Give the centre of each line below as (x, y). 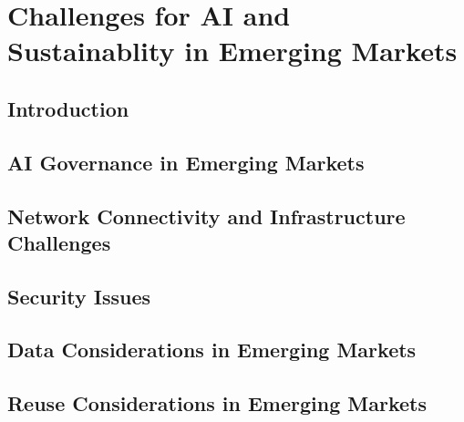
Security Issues (79, 296)
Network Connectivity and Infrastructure (206, 216)
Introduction (68, 108)
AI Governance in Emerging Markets (186, 162)
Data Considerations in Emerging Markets (212, 350)
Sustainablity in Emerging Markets (232, 51)
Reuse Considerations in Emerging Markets (217, 403)
